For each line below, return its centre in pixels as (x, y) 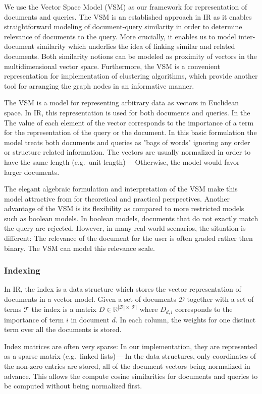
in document (90, 319)
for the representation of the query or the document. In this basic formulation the (130, 132)
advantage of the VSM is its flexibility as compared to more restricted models (124, 208)
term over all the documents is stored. (63, 329)
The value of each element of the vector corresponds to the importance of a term (129, 122)
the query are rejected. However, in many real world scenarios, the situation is (125, 228)
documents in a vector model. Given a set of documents (90, 299)
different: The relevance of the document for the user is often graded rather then (128, 238)
